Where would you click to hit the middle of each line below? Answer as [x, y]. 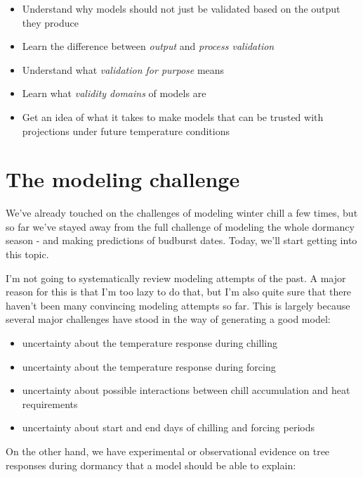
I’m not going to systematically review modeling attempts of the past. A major [176, 278]
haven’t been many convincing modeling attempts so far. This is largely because [178, 305]
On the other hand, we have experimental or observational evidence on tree [168, 451]
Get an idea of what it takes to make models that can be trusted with [173, 116]
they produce [50, 22]
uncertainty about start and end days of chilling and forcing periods [168, 427]
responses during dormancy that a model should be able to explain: [151, 465]
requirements [50, 403]
